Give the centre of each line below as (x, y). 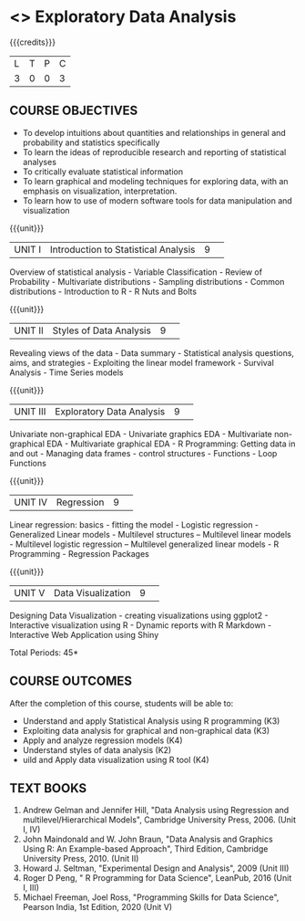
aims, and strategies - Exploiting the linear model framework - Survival (142, 362)
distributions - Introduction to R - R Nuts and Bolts (103, 291)
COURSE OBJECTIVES (74, 111)
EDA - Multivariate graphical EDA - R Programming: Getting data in (171, 444)
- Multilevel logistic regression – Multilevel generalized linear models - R (144, 544)
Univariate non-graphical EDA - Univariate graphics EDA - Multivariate (141, 434)
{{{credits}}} (33, 42)
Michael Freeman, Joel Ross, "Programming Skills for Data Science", (151, 897)
